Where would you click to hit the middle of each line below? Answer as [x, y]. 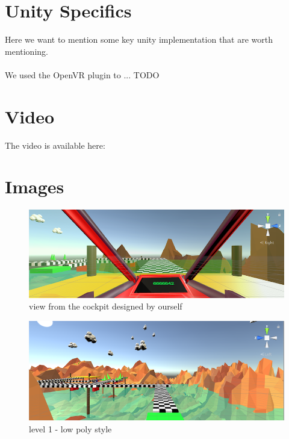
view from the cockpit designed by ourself [106, 306]
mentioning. [26, 51]
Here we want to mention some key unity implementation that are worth [139, 39]
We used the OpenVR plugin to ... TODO [82, 74]
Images [35, 186]
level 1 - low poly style [70, 428]
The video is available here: [55, 145]
